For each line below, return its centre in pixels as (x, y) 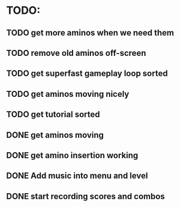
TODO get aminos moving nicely (68, 94)
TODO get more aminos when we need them (90, 33)
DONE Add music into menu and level (77, 176)
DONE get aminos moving (55, 135)
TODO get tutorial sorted (53, 115)
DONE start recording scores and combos (85, 196)
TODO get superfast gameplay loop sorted (87, 74)
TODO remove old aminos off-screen (76, 53)
